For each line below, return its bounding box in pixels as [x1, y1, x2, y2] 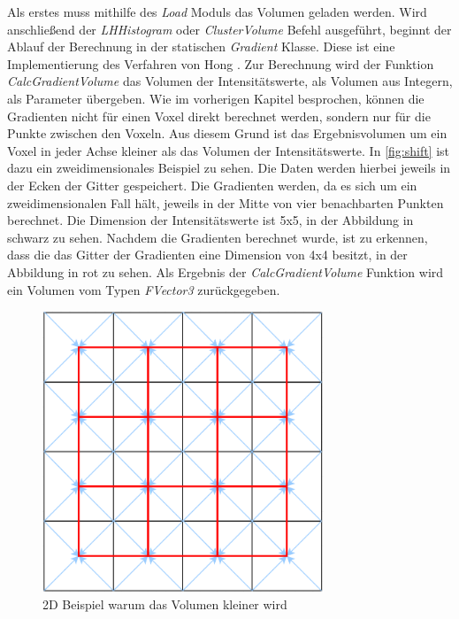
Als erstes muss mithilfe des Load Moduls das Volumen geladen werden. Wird [7, 3, 427, 20]
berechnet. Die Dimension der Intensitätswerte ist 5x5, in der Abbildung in [7, 211, 414, 229]
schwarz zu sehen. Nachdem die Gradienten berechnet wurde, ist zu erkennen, [7, 228, 428, 246]
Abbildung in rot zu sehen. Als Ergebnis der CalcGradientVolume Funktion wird [7, 262, 444, 281]
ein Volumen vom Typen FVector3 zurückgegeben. [7, 280, 280, 298]
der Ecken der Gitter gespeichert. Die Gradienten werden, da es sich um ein [7, 175, 417, 194]
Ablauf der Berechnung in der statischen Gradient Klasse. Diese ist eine [7, 37, 395, 56]
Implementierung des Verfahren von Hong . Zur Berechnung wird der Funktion [7, 54, 434, 73]
